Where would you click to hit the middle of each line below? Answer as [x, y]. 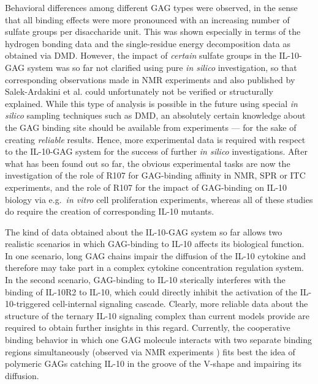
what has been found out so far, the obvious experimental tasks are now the [148, 163]
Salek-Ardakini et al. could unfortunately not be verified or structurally [139, 91]
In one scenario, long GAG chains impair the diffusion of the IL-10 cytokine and [156, 255]
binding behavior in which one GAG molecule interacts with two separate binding [158, 340]
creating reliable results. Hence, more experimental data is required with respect [155, 139]
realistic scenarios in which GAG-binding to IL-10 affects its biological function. [155, 244]
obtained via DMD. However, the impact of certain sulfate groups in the [141, 55]
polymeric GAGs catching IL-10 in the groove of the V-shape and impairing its [153, 364]
